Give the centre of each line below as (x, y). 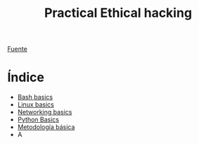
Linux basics (36, 104)
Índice (26, 77)
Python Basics (38, 120)
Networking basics (45, 112)
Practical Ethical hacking (118, 13)
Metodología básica (46, 127)
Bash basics (35, 97)
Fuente (18, 49)
